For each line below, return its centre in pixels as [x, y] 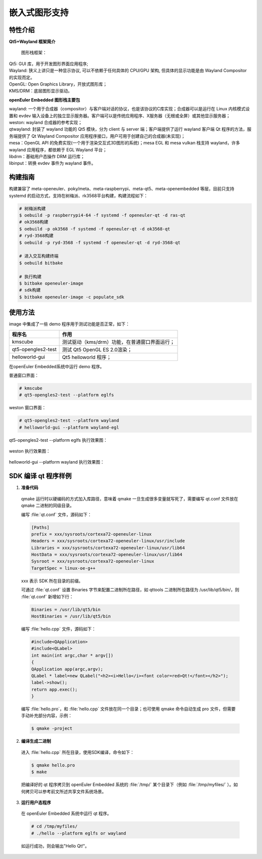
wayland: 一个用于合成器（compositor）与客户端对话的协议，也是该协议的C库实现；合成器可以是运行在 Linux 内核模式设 [129, 109]
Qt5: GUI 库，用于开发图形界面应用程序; [49, 64]
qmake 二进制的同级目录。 [48, 505]
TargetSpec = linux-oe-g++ [63, 568]
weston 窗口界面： [27, 408]
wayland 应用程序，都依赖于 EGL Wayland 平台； [58, 150]
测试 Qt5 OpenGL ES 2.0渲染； [97, 349]
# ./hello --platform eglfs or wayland [79, 833]
